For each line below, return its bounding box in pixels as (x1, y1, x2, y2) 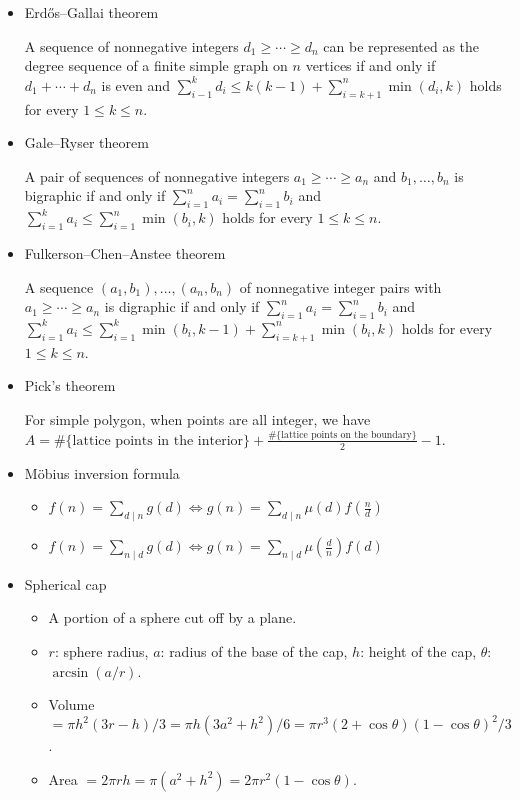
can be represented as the (323, 35, 480, 56)
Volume (48, 694, 95, 715)
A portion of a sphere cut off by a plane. (48, 607, 297, 628)
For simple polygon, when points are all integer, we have (24, 408, 371, 429)
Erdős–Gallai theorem (24, 2, 159, 22)
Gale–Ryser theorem (24, 132, 149, 153)
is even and (101, 74, 171, 95)
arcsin (52, 665, 89, 680)
